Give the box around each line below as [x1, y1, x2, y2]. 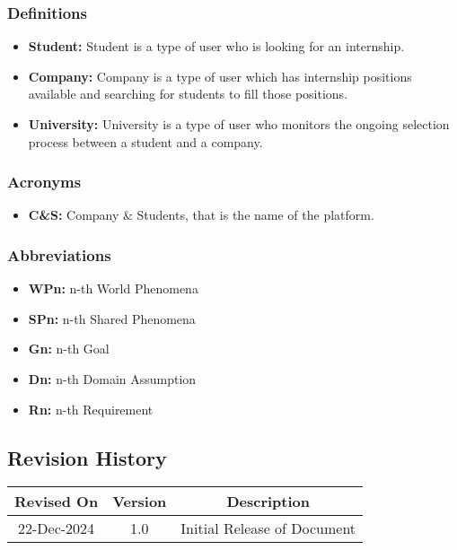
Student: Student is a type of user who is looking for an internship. [28, 37, 405, 56]
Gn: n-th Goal [28, 339, 110, 358]
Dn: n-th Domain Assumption [28, 370, 197, 388]
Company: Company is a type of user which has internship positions [28, 66, 412, 85]
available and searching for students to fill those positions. [28, 84, 348, 103]
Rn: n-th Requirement [28, 399, 154, 418]
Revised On [14, 491, 99, 512]
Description [226, 491, 310, 512]
